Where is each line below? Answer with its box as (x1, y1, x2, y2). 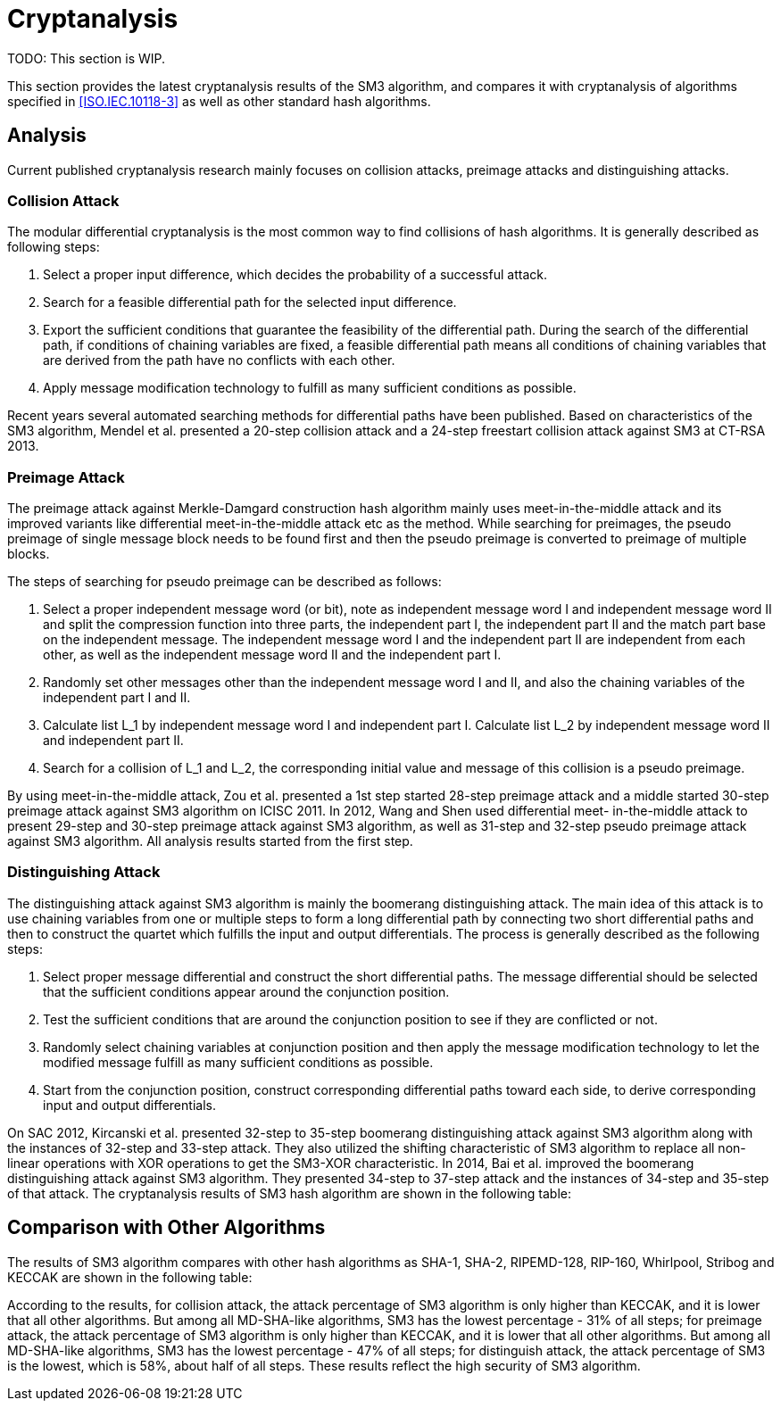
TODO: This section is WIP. (7, 50, 166, 66)
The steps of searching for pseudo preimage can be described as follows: (7, 574, 442, 590)
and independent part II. (43, 733, 184, 749)
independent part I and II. (43, 690, 191, 706)
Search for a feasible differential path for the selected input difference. (43, 294, 457, 311)
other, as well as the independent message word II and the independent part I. (43, 647, 502, 663)
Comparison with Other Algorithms (7, 1216, 326, 1239)
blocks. (7, 546, 50, 562)
